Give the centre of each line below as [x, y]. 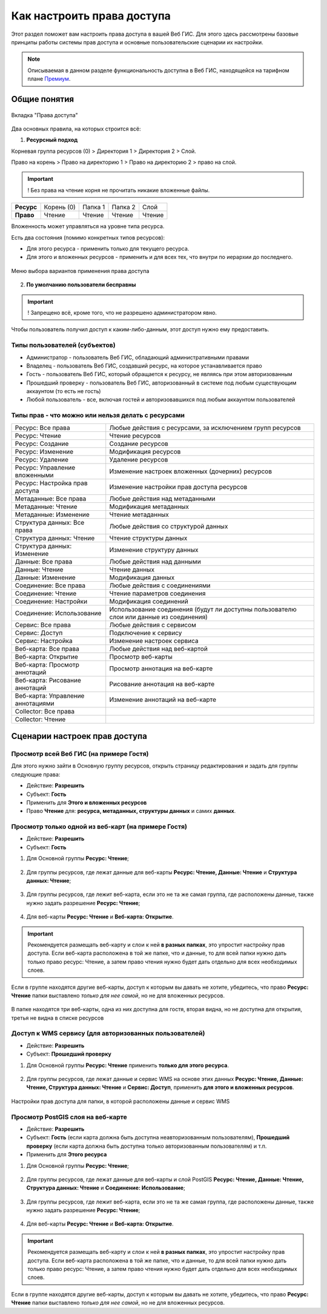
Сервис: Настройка [44, 641]
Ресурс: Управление [45, 467]
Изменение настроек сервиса [154, 641]
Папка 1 [94, 207]
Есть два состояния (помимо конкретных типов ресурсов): [88, 237]
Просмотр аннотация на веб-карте [161, 669]
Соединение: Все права [50, 585]
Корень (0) [60, 207]
